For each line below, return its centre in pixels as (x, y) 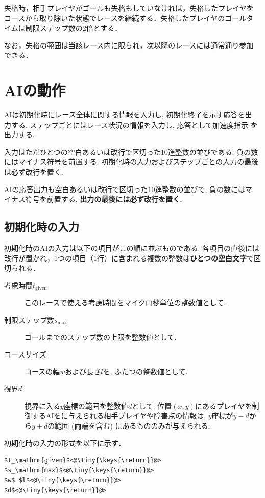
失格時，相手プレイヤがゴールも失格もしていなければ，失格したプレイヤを (129, 8)
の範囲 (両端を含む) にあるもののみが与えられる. (129, 426)
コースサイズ (25, 354)
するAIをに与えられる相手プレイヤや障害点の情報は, (119, 416)
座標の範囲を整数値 (96, 405)
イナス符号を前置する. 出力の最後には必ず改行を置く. (93, 199)
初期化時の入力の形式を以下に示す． (65, 443)
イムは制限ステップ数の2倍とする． (63, 28)
